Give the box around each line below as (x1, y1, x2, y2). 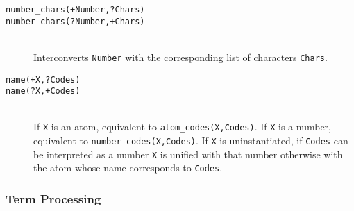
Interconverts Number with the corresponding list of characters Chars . (33, 49, 328, 64)
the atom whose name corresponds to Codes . (33, 160, 223, 175)
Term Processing (6, 190, 101, 208)
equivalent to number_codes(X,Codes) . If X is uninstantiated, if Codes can (33, 133, 348, 148)
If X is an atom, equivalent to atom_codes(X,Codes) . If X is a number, (33, 119, 332, 134)
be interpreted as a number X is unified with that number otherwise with (33, 146, 343, 161)
